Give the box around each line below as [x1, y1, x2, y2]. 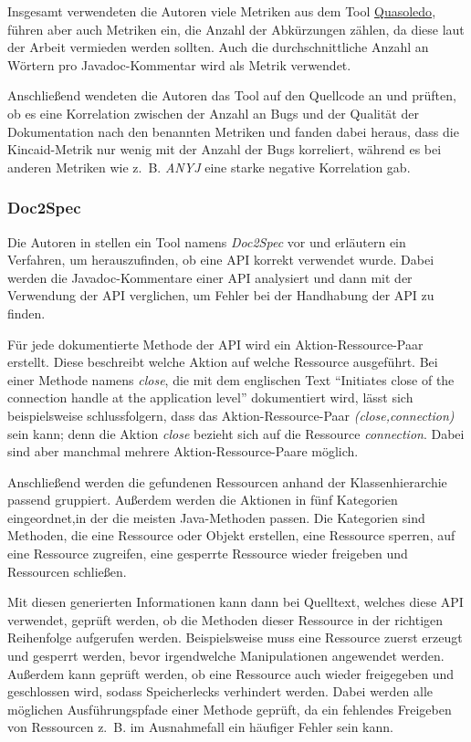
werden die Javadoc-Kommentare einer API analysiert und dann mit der [7, 267, 413, 287]
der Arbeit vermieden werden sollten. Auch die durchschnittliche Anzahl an [7, 37, 429, 57]
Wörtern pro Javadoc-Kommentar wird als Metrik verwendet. [7, 55, 351, 74]
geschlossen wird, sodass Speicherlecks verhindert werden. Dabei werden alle [7, 682, 434, 701]
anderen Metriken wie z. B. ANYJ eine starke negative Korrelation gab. [7, 157, 411, 176]
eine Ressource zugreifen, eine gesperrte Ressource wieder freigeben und [7, 544, 408, 563]
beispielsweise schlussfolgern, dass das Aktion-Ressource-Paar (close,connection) [7, 405, 455, 424]
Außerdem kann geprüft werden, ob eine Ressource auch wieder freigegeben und [7, 664, 455, 683]
